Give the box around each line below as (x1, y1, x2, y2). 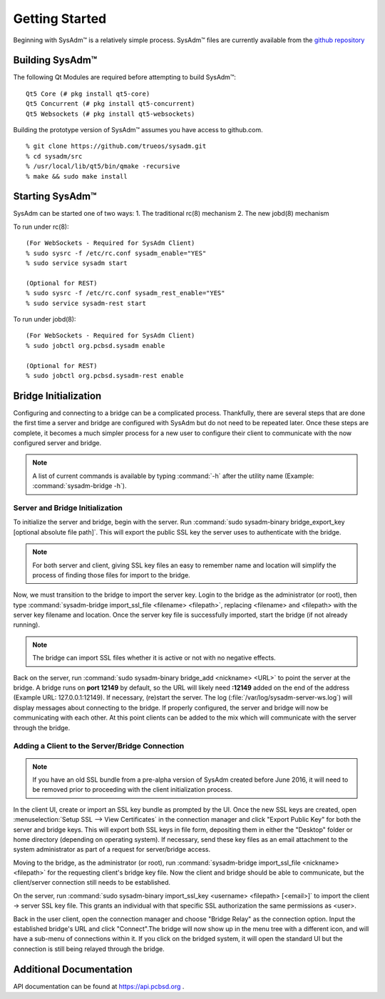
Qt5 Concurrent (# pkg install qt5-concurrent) (26, 100, 195, 108)
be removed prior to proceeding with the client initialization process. (32, 785, 233, 794)
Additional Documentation (13, 963, 133, 975)
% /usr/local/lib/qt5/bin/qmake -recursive (26, 162, 180, 171)
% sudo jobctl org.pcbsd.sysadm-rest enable (26, 372, 185, 379)
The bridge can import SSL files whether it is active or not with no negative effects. (32, 654, 276, 662)
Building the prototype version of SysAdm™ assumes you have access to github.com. (13, 126, 263, 134)
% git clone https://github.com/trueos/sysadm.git (26, 142, 207, 150)
